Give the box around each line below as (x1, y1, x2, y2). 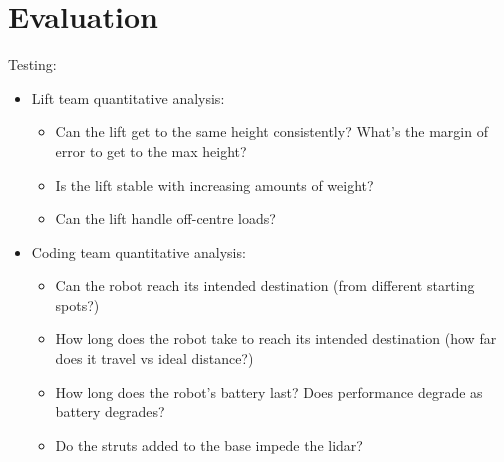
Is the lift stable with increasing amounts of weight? (55, 174, 374, 195)
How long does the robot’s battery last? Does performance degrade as (55, 381, 483, 402)
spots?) (55, 294, 100, 315)
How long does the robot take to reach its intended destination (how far (55, 328, 497, 349)
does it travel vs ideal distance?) (55, 348, 254, 369)
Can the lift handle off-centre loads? (55, 208, 276, 229)
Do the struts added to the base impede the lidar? (55, 434, 363, 455)
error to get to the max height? (55, 140, 247, 161)
